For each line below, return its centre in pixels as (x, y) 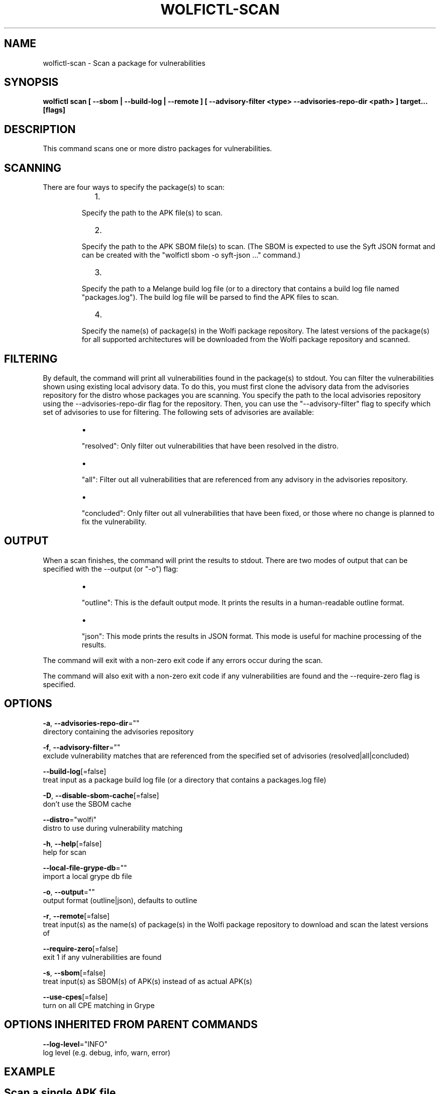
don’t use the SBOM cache (87, 804)
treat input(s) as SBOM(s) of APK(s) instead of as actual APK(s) (147, 981)
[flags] (54, 110)
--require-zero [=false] (80, 948)
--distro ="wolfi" (70, 819)
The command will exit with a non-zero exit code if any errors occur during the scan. (183, 660)
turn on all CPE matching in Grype (99, 1005)
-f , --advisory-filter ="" (82, 747)
